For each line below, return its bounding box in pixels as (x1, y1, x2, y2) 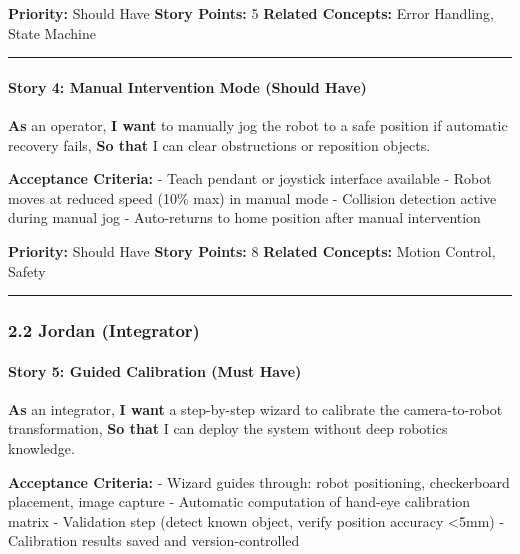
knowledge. (8, 437, 75, 458)
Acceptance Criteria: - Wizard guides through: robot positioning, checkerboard (8, 471, 510, 492)
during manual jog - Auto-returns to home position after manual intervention (8, 207, 481, 228)
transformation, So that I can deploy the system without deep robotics (8, 418, 448, 439)
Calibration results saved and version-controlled (8, 530, 300, 551)
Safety (8, 260, 46, 281)
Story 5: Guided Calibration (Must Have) (8, 360, 302, 381)
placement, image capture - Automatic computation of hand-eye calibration (8, 491, 471, 512)
